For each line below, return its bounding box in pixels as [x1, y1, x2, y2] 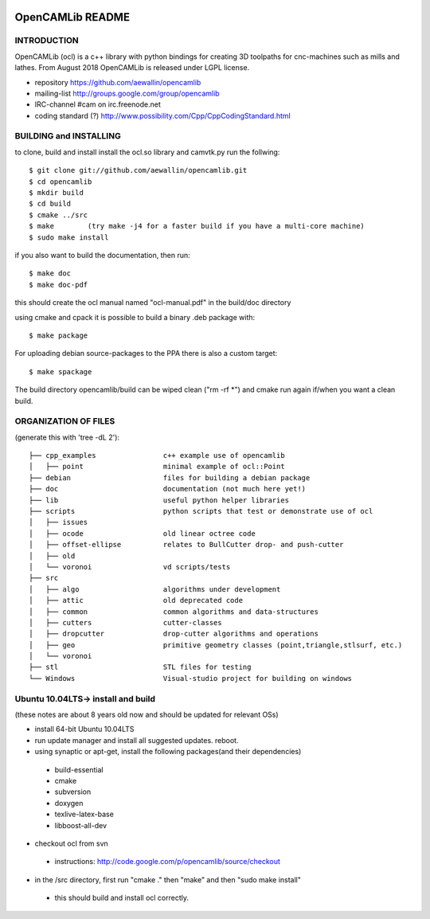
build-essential [54, 765, 104, 774]
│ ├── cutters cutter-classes [29, 618, 222, 627]
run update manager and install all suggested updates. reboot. [34, 735, 239, 745]
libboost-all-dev [54, 820, 107, 830]
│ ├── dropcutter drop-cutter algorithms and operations [29, 629, 319, 639]
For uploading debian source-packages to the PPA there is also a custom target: [14, 349, 278, 358]
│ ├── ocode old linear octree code [29, 529, 256, 538]
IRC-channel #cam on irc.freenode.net [34, 100, 161, 109]
